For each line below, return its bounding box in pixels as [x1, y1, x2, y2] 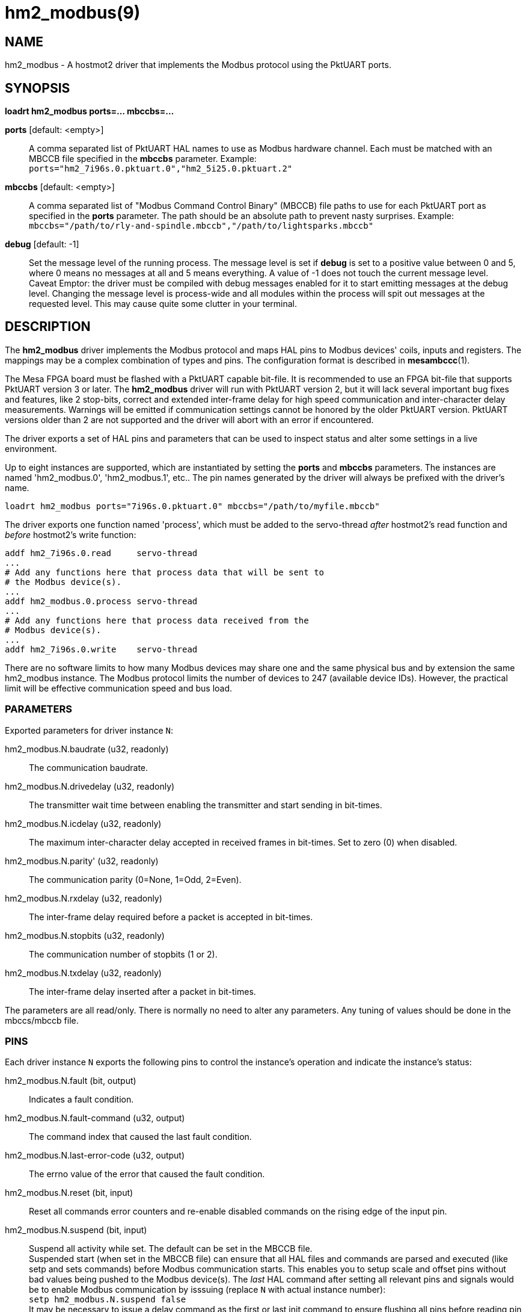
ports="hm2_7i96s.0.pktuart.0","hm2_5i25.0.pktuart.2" [29, 164, 293, 174]
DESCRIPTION [5, 319, 91, 335]
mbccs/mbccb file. [5, 1015, 79, 1026]
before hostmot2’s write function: [5, 529, 136, 540]
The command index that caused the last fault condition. [29, 1131, 252, 1142]
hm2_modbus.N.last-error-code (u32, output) [5, 1150, 185, 1161]
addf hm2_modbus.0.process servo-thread [5, 596, 198, 606]
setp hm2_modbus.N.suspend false [29, 1295, 186, 1305]
